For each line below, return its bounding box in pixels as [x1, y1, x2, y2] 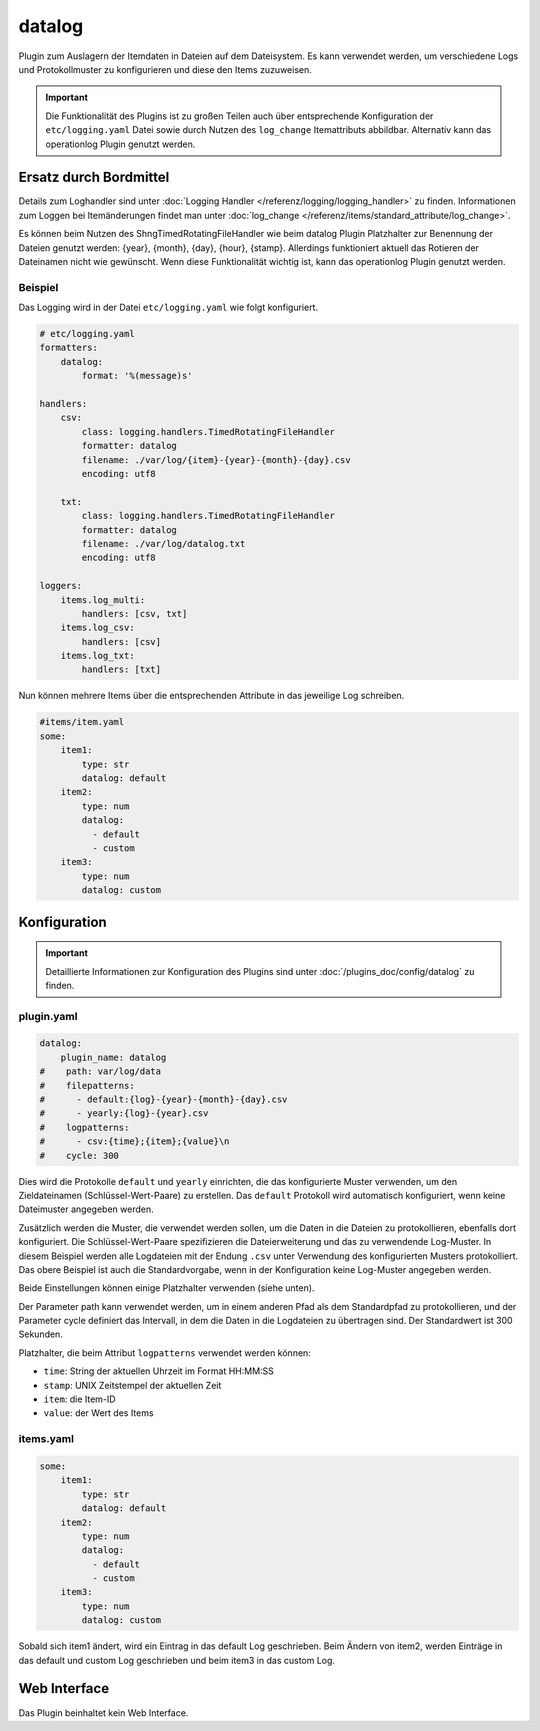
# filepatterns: [39, 1080, 135, 1091]
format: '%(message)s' [81, 370, 194, 382]
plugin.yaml [18, 1009, 78, 1023]
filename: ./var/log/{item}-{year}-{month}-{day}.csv [81, 454, 351, 465]
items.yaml [18, 1432, 75, 1446]
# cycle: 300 [39, 1150, 120, 1161]
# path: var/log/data [39, 1066, 162, 1077]
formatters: [39, 342, 99, 354]
